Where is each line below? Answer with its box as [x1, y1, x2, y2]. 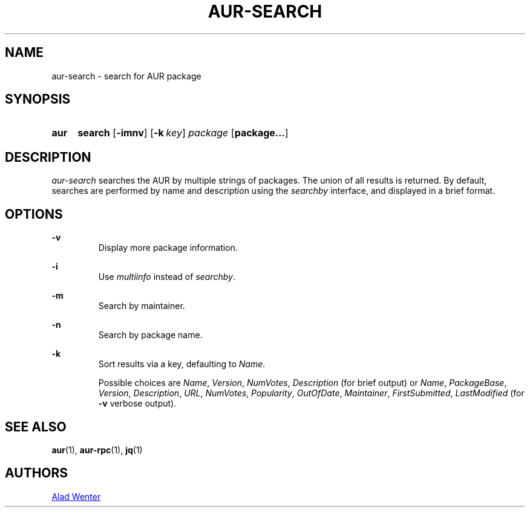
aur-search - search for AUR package [51, 70, 201, 81]
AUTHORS [5, 465, 68, 481]
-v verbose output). [98, 398, 177, 409]
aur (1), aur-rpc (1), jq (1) [51, 444, 143, 455]
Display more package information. [98, 242, 238, 253]
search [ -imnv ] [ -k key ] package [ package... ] [77, 127, 289, 139]
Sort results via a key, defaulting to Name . [98, 359, 266, 370]
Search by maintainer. [98, 301, 185, 311]
